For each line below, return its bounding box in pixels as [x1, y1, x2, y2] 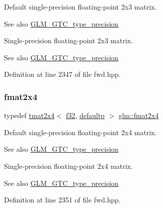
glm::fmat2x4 [118, 110, 159, 121]
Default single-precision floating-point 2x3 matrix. [4, 2, 157, 12]
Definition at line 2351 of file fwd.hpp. [4, 194, 121, 205]
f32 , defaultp [66, 110, 105, 121]
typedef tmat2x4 [4, 110, 54, 121]
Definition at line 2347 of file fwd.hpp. [4, 69, 121, 79]
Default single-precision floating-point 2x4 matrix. [4, 127, 157, 137]
